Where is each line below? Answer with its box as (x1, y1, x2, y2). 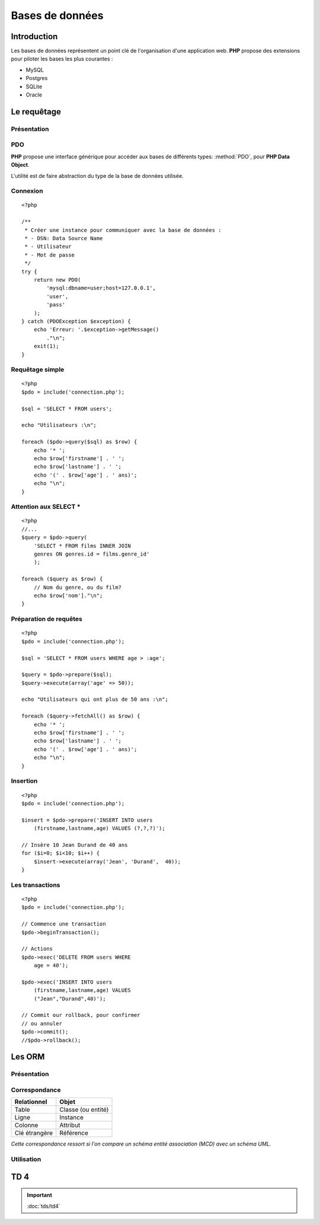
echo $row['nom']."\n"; (33, 592, 103, 599)
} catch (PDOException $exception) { (21, 318, 132, 324)
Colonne (14, 1121, 39, 1130)
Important (27, 1192, 53, 1199)
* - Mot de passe (24, 251, 75, 258)
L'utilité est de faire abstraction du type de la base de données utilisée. (11, 172, 184, 179)
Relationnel (14, 1098, 47, 1106)
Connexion (11, 187, 44, 195)
